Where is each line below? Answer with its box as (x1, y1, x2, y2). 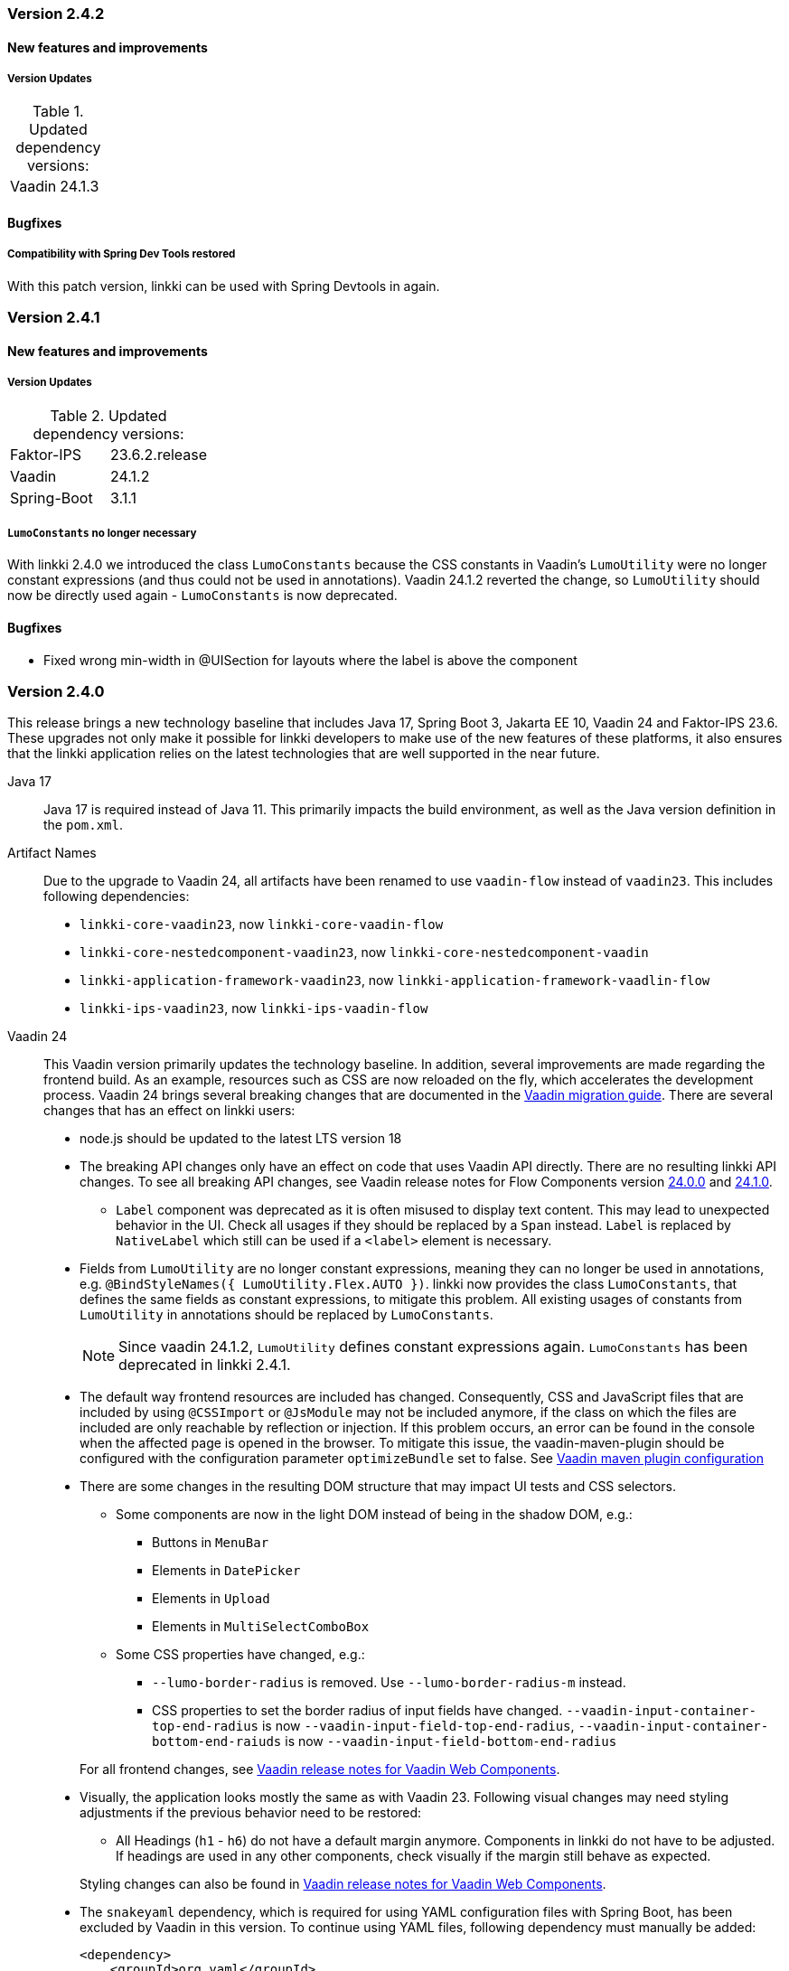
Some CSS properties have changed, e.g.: (116, 1647, 365, 1663)
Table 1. (32, 102, 84, 121)
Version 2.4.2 (7, 5, 105, 23)
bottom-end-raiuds (152, 1734, 282, 1750)
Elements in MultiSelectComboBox (152, 1619, 370, 1635)
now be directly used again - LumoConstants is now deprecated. (7, 587, 398, 604)
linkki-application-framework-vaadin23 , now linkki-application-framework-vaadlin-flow (80, 972, 710, 989)
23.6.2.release (110, 445, 208, 464)
